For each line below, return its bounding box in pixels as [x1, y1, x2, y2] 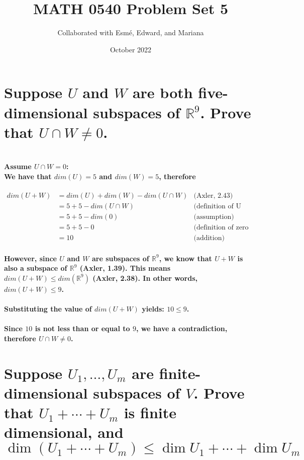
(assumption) [193, 213, 234, 220]
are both [132, 82, 193, 103]
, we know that [159, 253, 212, 263]
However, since [4, 253, 57, 263]
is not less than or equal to [35, 323, 130, 334]
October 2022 [110, 44, 152, 54]
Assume [4, 161, 32, 172]
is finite [124, 402, 176, 422]
